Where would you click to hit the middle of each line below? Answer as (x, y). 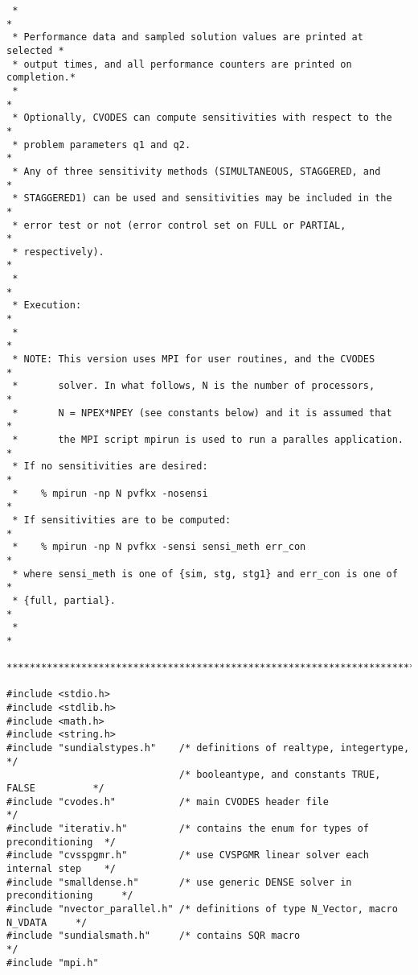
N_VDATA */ (47, 922)
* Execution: (47, 306)
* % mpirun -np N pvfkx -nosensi (110, 493)
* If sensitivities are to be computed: (122, 520)
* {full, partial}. (64, 600)
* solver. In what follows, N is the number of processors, (194, 386)
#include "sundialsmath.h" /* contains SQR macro (154, 936)
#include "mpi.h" (53, 963)
